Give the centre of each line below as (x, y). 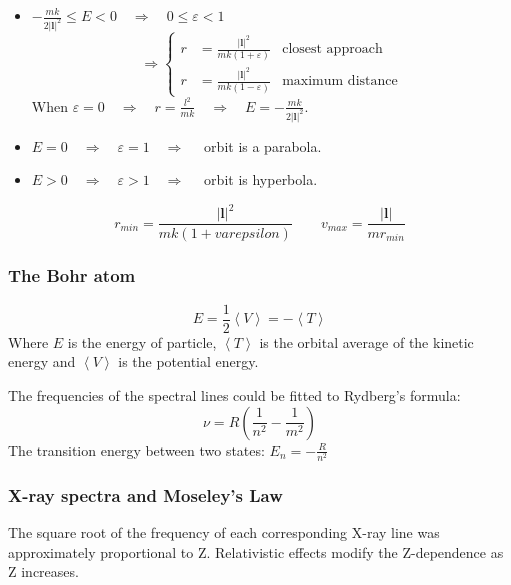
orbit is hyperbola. (261, 179)
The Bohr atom (72, 275)
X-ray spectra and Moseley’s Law (145, 494)
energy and (42, 361)
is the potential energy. (188, 361)
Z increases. (43, 571)
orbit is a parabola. (263, 145)
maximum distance (340, 81)
